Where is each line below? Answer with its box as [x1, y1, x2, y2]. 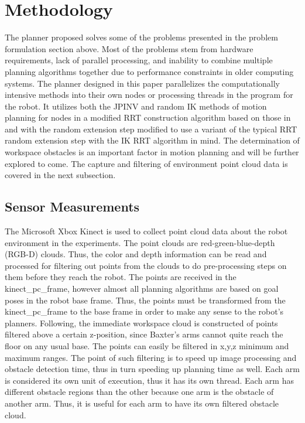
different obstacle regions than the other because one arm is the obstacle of [5, 386, 274, 398]
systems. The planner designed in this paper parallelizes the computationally [5, 77, 280, 89]
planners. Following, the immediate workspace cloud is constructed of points [5, 316, 278, 329]
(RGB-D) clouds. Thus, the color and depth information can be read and [5, 248, 267, 260]
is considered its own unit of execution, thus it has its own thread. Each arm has [5, 374, 294, 386]
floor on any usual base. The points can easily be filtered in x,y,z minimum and [5, 339, 289, 352]
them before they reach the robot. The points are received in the [5, 271, 237, 283]
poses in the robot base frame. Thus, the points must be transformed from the [5, 294, 286, 306]
